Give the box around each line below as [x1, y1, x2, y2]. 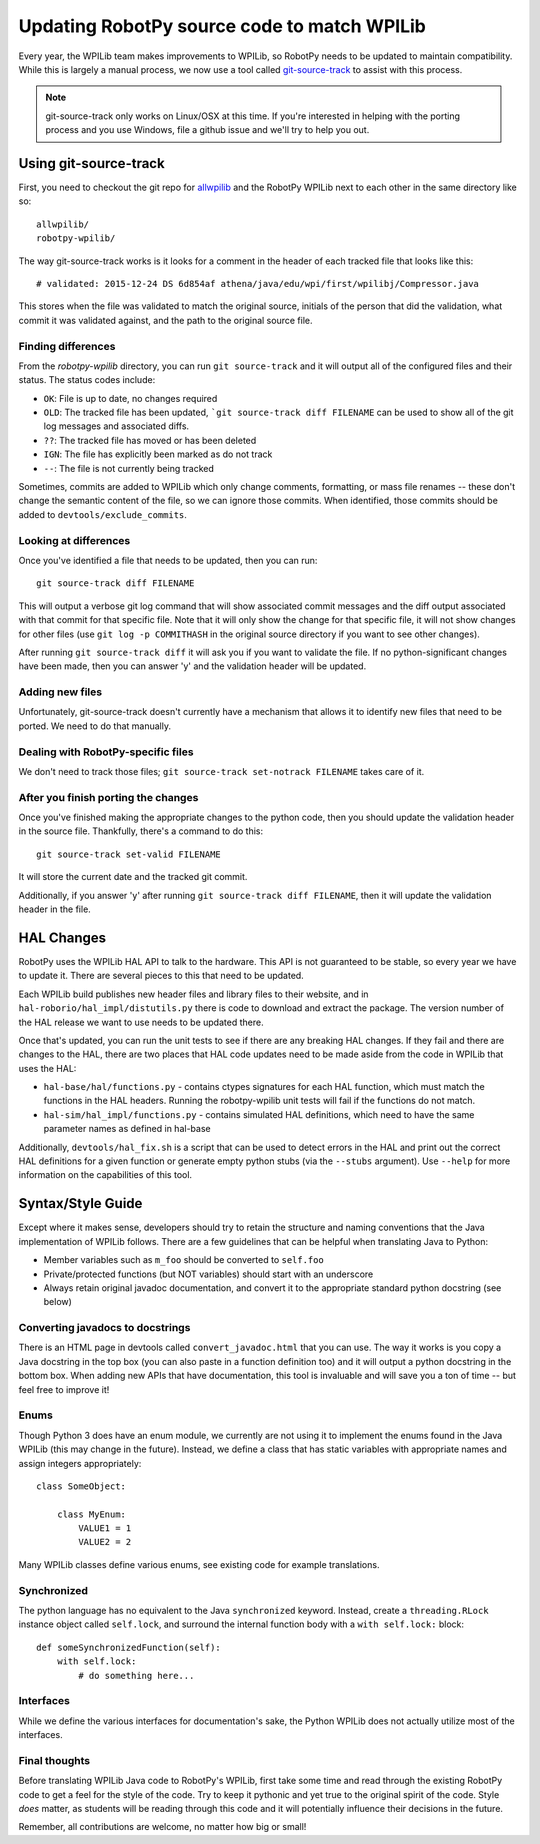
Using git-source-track [18, 155, 165, 172]
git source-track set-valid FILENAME [36, 848, 222, 860]
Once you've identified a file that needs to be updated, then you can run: [18, 554, 318, 566]
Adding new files [18, 685, 103, 699]
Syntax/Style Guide [18, 1195, 143, 1212]
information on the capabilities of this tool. [18, 1169, 193, 1181]
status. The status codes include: [18, 374, 156, 386]
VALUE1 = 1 [78, 1523, 132, 1534]
